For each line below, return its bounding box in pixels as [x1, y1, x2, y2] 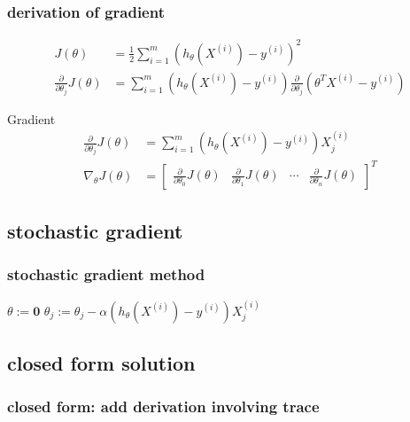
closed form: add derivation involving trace [7, 395, 320, 418]
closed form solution [7, 348, 196, 376]
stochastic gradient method [7, 263, 205, 285]
